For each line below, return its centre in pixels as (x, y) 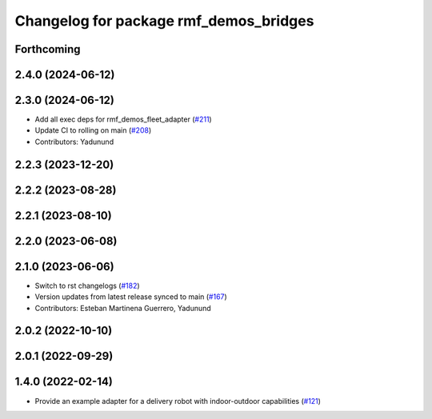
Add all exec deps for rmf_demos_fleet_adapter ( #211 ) (123, 119)
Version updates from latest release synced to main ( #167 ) (131, 297)
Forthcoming (48, 49)
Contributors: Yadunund (74, 142)
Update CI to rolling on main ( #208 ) (93, 130)
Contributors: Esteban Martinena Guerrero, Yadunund (123, 308)
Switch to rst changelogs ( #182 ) (87, 285)
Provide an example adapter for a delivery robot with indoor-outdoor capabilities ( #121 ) (178, 401)
